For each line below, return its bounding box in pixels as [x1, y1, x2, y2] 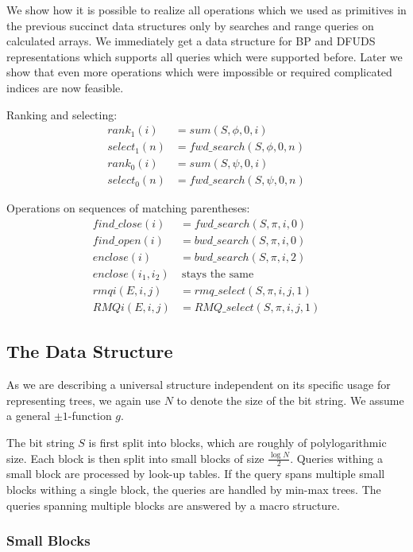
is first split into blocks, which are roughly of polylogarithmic [88, 434, 387, 451]
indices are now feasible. [6, 79, 124, 95]
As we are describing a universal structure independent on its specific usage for [6, 376, 391, 393]
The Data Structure [6, 339, 173, 363]
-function [68, 407, 112, 424]
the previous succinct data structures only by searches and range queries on [6, 17, 374, 33]
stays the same [182, 268, 254, 280]
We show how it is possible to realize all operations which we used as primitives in [6, 2, 407, 17]
